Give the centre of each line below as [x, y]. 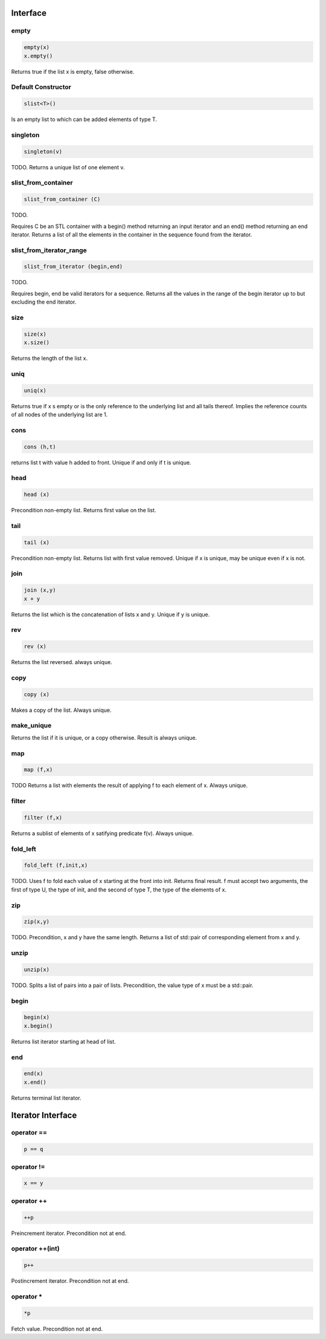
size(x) [35, 334]
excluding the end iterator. [44, 302]
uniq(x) [35, 390]
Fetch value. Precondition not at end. [57, 1329]
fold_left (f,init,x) [56, 865]
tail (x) [37, 542]
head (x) [37, 495]
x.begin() [38, 1026]
